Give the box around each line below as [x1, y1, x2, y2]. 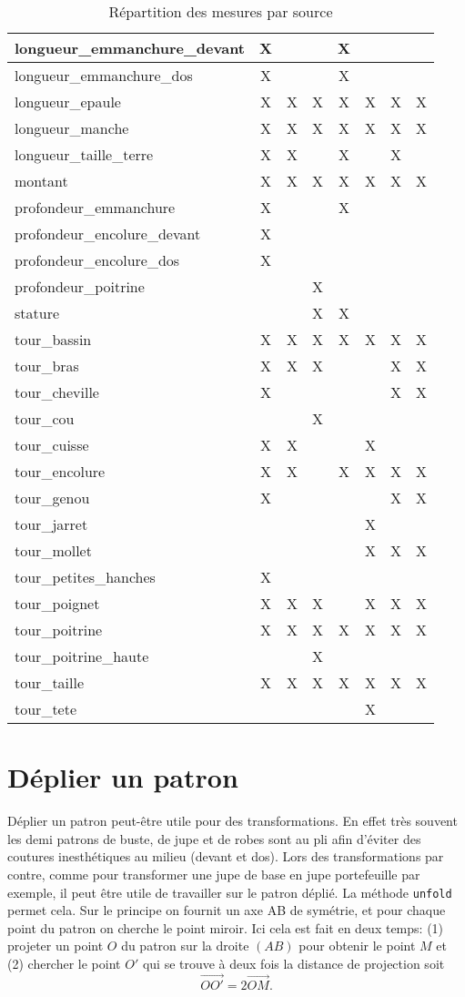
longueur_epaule [15, 91, 121, 112]
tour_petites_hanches [15, 566, 156, 587]
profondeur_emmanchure [15, 197, 176, 218]
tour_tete [15, 698, 77, 719]
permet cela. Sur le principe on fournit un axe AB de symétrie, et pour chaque [7, 900, 446, 920]
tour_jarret [15, 514, 88, 534]
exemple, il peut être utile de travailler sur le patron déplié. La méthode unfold [7, 882, 452, 901]
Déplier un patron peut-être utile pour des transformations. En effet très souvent [7, 811, 458, 830]
